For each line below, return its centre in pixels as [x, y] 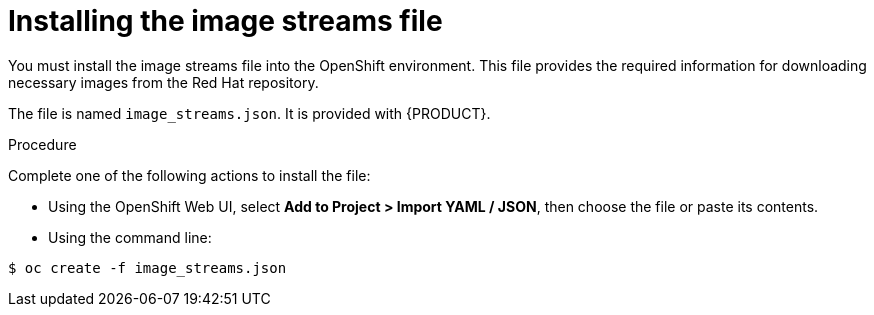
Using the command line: [130, 237]
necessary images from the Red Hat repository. [163, 82]
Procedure [42, 144]
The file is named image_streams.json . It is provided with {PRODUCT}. [249, 113]
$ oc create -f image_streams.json [147, 267]
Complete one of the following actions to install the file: [189, 175]
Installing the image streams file [225, 21]
